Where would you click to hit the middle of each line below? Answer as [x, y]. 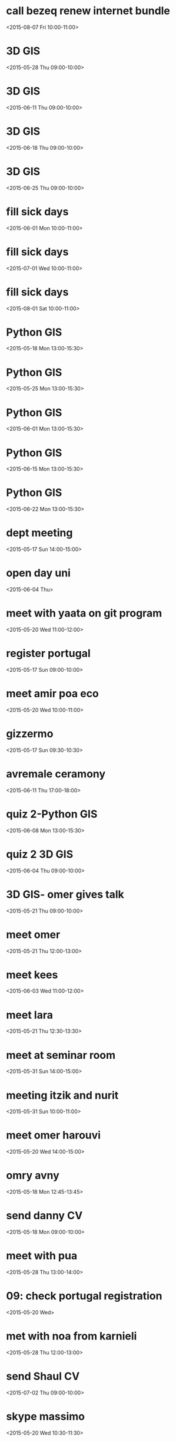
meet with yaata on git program [84, 613]
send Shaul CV [43, 1376]
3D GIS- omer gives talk [65, 894]
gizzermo [30, 734]
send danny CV [44, 1216]
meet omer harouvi [54, 1135]
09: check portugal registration [84, 1296]
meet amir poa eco [52, 694]
